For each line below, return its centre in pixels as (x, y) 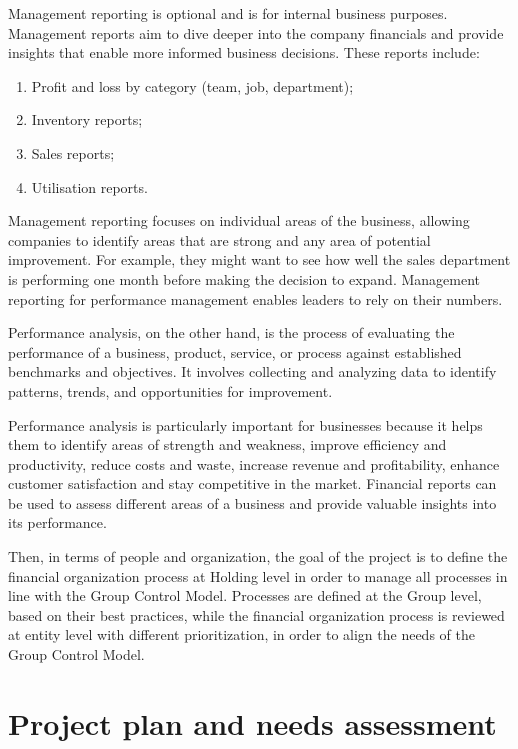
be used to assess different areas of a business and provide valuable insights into (252, 502)
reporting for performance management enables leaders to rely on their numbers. (255, 298)
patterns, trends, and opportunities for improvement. (170, 390)
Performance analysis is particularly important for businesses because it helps (245, 424)
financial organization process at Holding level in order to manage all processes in (258, 575)
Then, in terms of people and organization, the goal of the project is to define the (258, 556)
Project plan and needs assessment (252, 722)
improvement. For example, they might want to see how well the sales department (259, 259)
